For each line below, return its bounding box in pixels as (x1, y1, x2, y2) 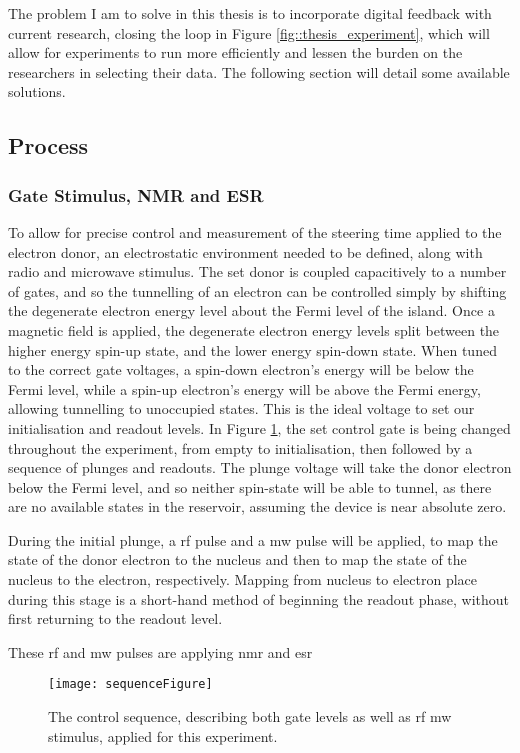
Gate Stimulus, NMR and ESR (8, 182, 264, 207)
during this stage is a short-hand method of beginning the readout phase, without (8, 588, 510, 609)
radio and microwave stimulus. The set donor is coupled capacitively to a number (8, 261, 507, 282)
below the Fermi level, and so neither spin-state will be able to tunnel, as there (8, 476, 492, 497)
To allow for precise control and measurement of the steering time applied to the (8, 221, 502, 242)
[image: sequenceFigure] (48, 677, 213, 692)
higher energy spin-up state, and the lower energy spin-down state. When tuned (8, 339, 497, 360)
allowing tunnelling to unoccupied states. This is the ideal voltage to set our (8, 398, 475, 419)
